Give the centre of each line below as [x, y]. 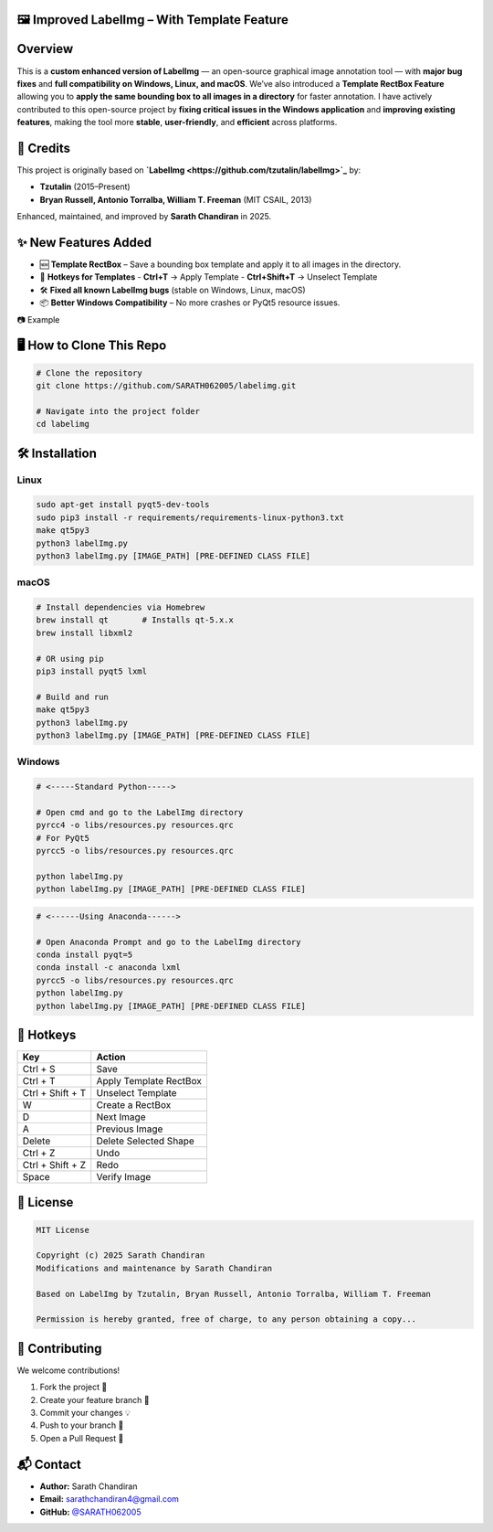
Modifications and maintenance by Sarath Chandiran [154, 1268]
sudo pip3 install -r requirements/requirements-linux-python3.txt [190, 517]
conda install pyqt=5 [84, 954]
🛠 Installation [57, 453]
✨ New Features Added [84, 242]
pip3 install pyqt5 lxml [92, 671]
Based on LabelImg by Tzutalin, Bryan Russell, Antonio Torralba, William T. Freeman [233, 1294]
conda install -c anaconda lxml [109, 968]
